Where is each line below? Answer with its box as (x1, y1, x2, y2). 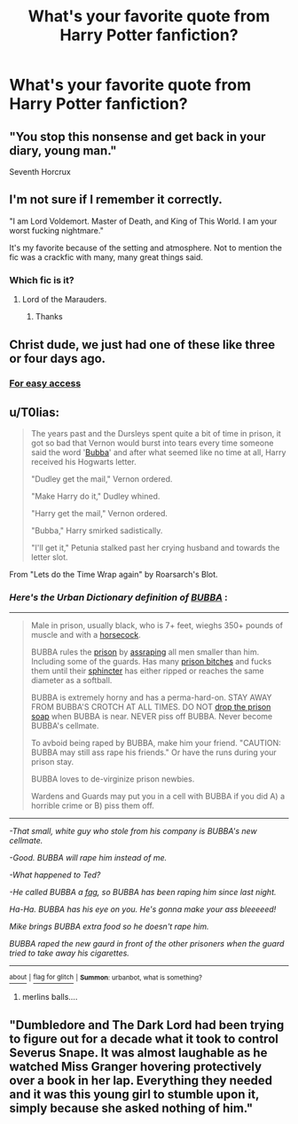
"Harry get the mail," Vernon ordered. (30, 508, 169, 519)
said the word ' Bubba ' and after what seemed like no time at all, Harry (30, 447, 286, 458)
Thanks (35, 311, 64, 322)
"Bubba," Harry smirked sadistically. (30, 525, 163, 536)
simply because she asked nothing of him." (9, 1100, 254, 1115)
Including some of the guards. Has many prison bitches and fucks (30, 656, 272, 666)
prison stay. (30, 756, 74, 766)
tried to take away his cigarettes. (9, 947, 130, 958)
